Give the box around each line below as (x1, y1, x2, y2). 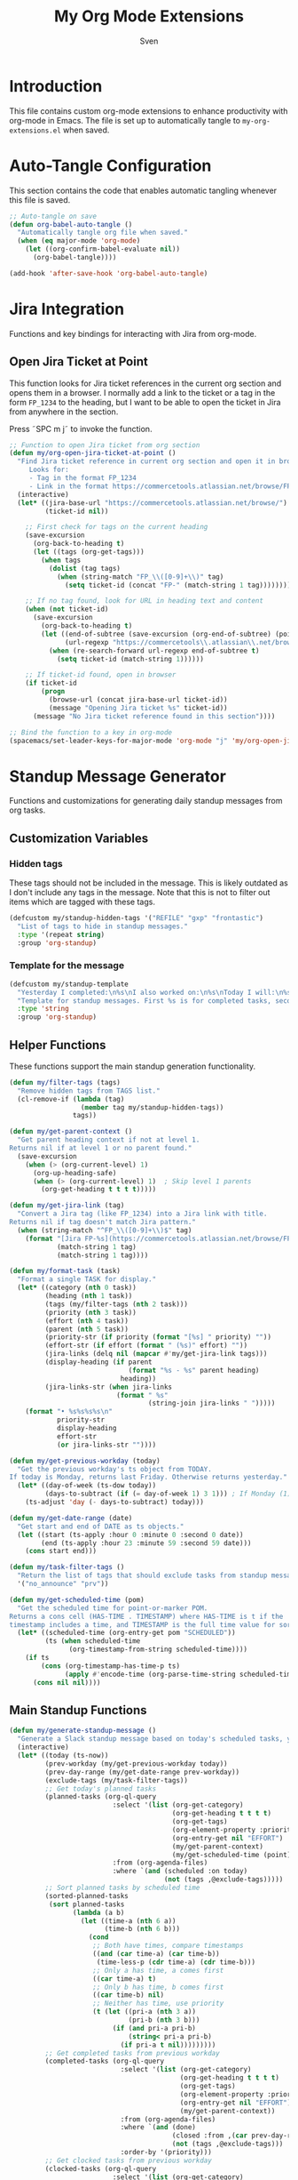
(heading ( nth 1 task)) (44, 1292, 133, 1301)
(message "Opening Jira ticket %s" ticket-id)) (48, 703, 228, 712)
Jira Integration (9, 299, 125, 319)
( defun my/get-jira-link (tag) (9, 1201, 125, 1210)
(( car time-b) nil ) (92, 1991, 165, 2000)
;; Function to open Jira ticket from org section (9, 440, 200, 450)
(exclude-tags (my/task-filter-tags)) (44, 1775, 189, 1784)
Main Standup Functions (9, 1703, 148, 1718)
